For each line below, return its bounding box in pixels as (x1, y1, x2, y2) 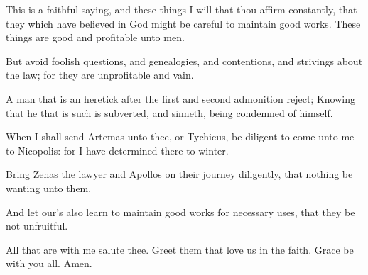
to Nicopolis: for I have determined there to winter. (6, 142, 229, 157)
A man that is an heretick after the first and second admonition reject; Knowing (6, 91, 355, 106)
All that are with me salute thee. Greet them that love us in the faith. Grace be (6, 242, 354, 257)
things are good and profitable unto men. (6, 30, 185, 45)
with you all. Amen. (6, 256, 92, 271)
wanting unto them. (6, 180, 92, 195)
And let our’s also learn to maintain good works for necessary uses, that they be (6, 204, 355, 219)
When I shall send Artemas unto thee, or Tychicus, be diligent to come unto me (6, 129, 355, 144)
